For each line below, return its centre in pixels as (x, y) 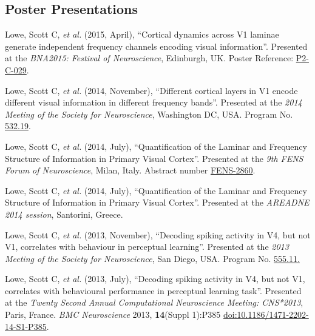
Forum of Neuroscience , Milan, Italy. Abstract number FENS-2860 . (130, 170)
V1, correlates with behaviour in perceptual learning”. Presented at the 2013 (147, 247)
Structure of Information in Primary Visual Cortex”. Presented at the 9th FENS (154, 158)
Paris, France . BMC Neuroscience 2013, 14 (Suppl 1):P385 (113, 314)
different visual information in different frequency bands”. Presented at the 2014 (154, 102)
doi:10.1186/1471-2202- (266, 314)
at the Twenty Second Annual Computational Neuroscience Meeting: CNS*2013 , (154, 302)
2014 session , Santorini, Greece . (64, 214)
